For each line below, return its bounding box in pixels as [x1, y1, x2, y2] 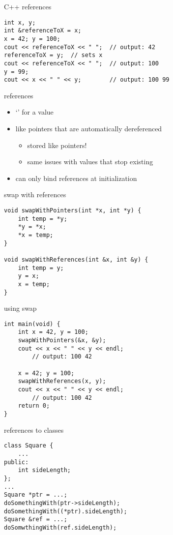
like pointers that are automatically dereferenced [15, 123, 162, 134]
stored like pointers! [27, 140, 87, 150]
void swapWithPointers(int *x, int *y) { [4, 207, 142, 214]
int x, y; [4, 19, 36, 26]
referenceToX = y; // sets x [4, 52, 103, 59]
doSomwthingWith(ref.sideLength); [4, 524, 117, 531]
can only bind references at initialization [15, 173, 137, 183]
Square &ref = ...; [4, 516, 67, 523]
